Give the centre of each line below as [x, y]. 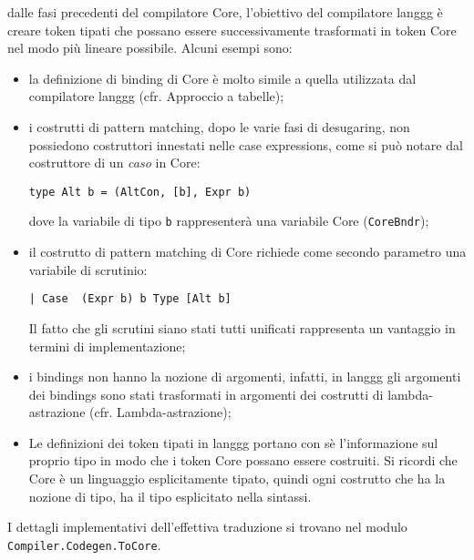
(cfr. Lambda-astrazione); [160, 412]
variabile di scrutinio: [88, 269]
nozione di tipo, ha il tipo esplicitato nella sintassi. [170, 496]
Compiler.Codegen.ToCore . [84, 544]
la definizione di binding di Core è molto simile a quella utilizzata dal [222, 78]
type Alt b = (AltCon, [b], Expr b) [140, 192]
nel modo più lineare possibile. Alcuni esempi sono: [150, 48]
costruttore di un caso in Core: [114, 163]
